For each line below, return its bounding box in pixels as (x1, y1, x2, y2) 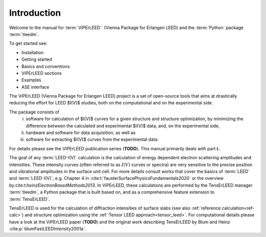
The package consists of (9, 109, 60, 115)
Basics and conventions (21, 63, 70, 69)
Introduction (9, 7, 61, 18)
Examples (21, 77, 41, 83)
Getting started (21, 57, 52, 63)
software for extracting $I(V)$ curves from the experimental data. (26, 136, 159, 142)
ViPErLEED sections (21, 70, 62, 76)
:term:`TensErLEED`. (9, 196, 50, 202)
